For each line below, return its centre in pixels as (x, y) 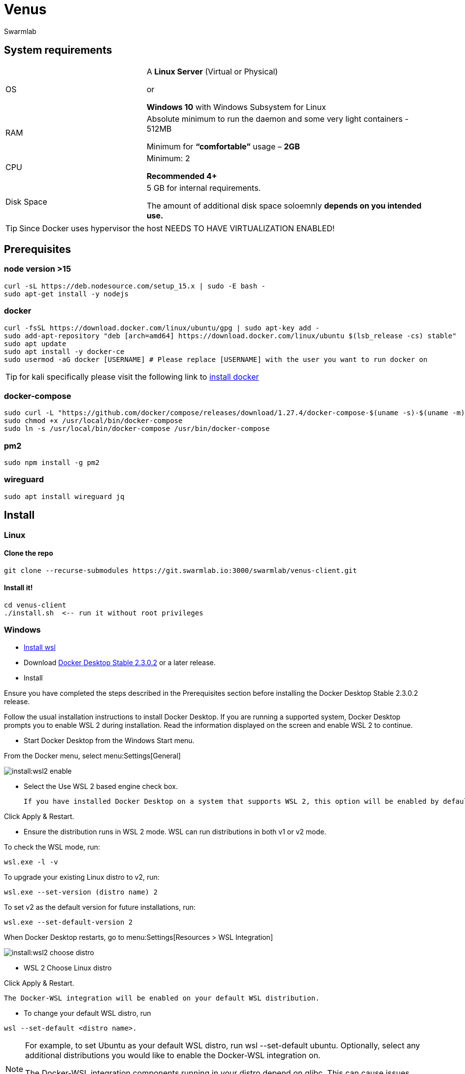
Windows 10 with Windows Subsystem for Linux (236, 107)
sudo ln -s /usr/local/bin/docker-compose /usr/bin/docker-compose (137, 429)
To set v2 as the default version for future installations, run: (100, 907)
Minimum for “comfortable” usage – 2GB (223, 146)
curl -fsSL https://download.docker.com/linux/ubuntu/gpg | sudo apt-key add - (162, 328)
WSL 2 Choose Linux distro (68, 967)
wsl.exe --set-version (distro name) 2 (81, 892)
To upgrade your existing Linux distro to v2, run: (82, 877)
